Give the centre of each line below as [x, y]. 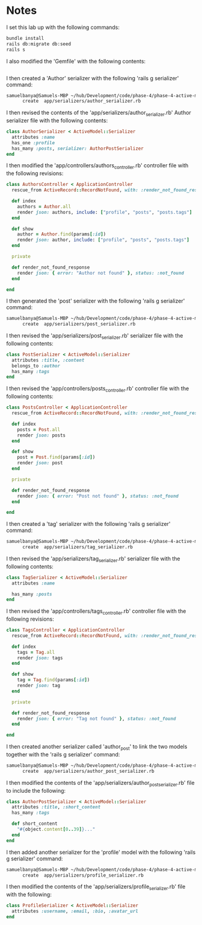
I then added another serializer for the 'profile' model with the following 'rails [101, 852]
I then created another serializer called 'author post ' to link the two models [97, 747]
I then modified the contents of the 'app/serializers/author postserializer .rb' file [100, 783]
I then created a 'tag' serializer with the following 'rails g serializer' [88, 524]
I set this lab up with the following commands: [63, 27]
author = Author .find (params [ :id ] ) [62, 234]
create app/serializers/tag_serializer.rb [78, 547]
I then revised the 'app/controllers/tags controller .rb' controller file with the [96, 612]
